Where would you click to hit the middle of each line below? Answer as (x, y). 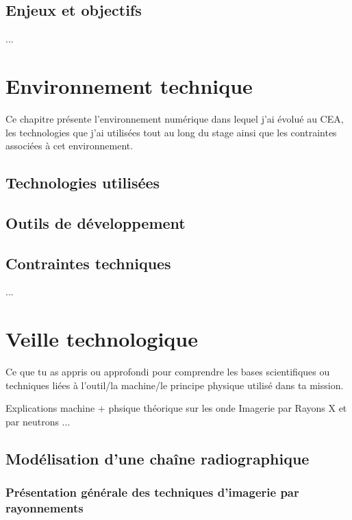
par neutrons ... (38, 421)
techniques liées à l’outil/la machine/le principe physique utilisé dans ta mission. (175, 385)
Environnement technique (129, 85)
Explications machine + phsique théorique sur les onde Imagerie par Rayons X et (176, 408)
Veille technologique (102, 339)
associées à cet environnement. (70, 146)
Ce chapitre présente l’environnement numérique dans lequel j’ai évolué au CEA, (175, 118)
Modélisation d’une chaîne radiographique (158, 458)
